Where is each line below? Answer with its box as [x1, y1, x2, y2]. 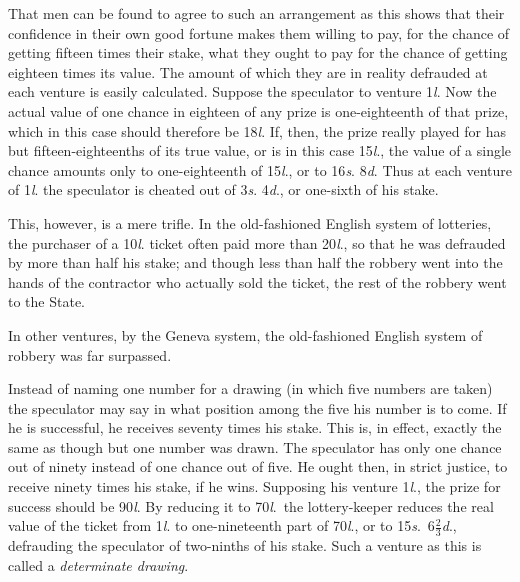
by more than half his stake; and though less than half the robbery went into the [8, 252, 503, 273]
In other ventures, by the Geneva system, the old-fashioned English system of [8, 324, 483, 345]
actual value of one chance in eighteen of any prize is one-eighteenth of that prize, [8, 100, 509, 121]
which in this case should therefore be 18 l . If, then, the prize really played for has [8, 120, 506, 141]
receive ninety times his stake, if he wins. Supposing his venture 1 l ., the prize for [8, 476, 501, 497]
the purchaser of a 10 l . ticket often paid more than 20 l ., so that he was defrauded [8, 232, 506, 253]
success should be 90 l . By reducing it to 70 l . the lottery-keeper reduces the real [8, 495, 494, 516]
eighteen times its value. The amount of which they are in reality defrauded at [8, 61, 488, 82]
